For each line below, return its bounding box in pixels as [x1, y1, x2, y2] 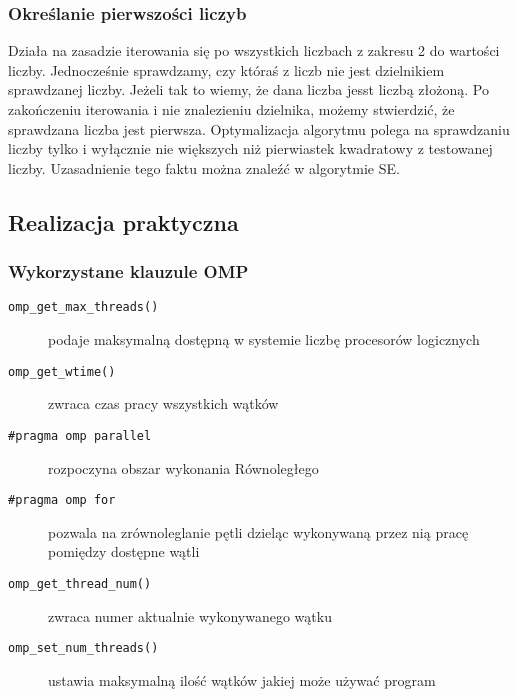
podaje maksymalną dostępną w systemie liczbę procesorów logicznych [48, 329, 480, 350]
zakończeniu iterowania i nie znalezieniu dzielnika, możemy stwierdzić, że [8, 99, 455, 119]
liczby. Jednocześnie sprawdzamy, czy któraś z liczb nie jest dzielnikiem [8, 59, 445, 80]
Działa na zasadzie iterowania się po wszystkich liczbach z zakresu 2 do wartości [8, 40, 500, 61]
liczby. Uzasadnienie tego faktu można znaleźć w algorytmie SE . [8, 157, 400, 178]
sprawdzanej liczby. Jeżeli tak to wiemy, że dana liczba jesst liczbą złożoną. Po [8, 79, 489, 100]
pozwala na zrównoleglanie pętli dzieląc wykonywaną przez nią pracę [48, 521, 469, 542]
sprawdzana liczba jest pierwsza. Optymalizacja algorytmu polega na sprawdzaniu [8, 118, 510, 139]
